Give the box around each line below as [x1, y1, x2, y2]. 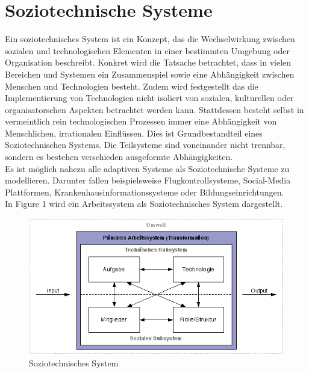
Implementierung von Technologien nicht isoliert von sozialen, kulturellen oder [5, 91, 294, 104]
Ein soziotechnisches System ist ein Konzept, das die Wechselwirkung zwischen [5, 32, 295, 45]
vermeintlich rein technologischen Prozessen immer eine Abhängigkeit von [5, 115, 277, 128]
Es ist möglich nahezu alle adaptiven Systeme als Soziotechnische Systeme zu [5, 162, 290, 174]
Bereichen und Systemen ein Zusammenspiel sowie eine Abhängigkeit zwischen [5, 67, 295, 80]
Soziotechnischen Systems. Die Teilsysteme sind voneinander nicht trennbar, [5, 138, 286, 151]
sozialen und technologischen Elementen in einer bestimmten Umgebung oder [5, 44, 290, 57]
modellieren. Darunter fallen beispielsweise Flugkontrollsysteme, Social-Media [5, 174, 291, 186]
